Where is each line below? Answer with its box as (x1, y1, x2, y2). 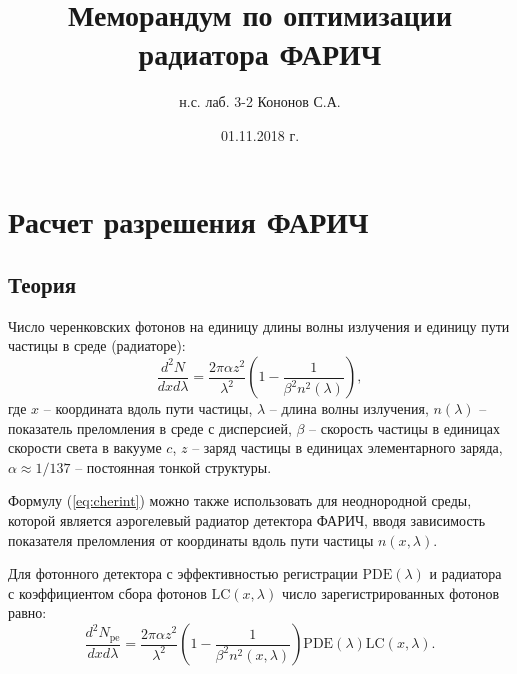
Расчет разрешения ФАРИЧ (8, 200, 369, 241)
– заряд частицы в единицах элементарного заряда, (192, 437, 503, 458)
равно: (8, 602, 47, 623)
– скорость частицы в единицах (309, 417, 501, 438)
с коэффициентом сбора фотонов (8, 582, 207, 603)
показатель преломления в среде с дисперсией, (8, 417, 292, 438)
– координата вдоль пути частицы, (43, 398, 253, 419)
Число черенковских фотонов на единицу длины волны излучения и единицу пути (8, 315, 510, 336)
